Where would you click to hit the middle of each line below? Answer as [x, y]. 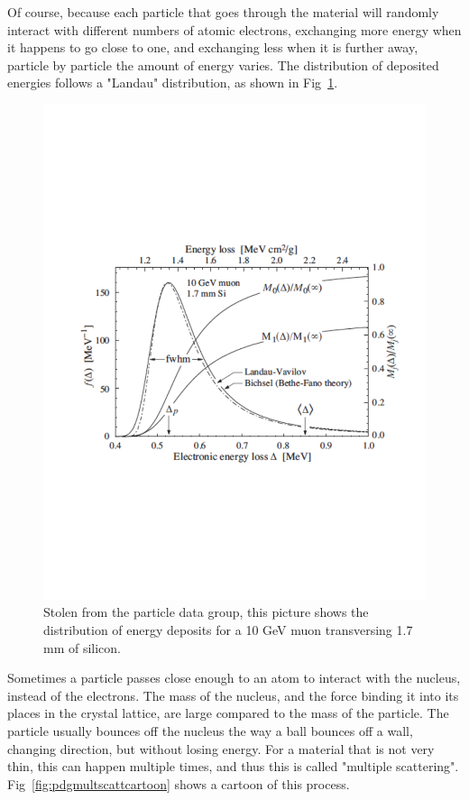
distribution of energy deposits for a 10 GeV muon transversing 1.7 [228, 630]
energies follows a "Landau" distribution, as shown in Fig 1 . [173, 83]
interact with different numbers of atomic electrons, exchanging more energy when [234, 29]
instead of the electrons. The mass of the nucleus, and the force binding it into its [233, 695]
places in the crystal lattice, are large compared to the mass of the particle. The [228, 713]
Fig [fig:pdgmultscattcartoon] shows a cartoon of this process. [179, 783]
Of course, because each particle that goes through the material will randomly [223, 12]
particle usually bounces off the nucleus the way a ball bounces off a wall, [210, 731]
